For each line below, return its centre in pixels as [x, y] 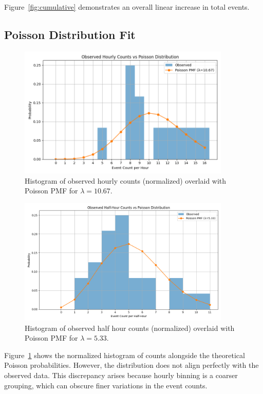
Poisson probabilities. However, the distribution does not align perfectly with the [131, 365]
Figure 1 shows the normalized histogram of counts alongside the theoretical [125, 355]
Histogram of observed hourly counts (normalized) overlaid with [126, 180]
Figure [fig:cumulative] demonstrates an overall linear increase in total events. [127, 7]
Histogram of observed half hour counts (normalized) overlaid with [130, 328]
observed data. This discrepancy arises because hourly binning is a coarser [121, 375]
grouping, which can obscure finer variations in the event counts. [106, 385]
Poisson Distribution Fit [70, 34]
